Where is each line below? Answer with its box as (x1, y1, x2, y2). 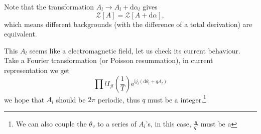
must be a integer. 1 (148, 92, 206, 104)
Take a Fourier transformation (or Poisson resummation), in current (4, 55, 213, 65)
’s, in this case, (146, 118, 191, 128)
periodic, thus (97, 94, 140, 104)
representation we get (4, 64, 70, 75)
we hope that (4, 94, 45, 104)
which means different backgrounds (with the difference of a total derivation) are (4, 18, 252, 29)
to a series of (97, 118, 137, 128)
